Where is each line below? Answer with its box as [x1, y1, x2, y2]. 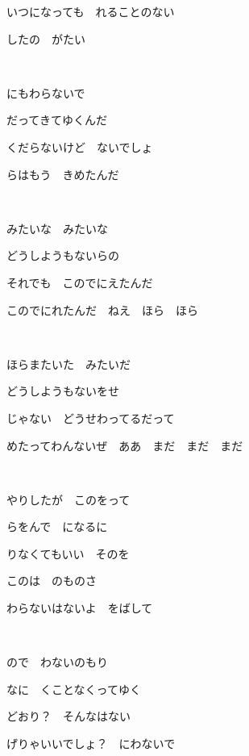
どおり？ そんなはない [6, 708, 131, 725]
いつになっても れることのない [6, 3, 175, 19]
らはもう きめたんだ [6, 165, 119, 182]
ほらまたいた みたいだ [6, 355, 131, 372]
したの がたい [6, 30, 85, 47]
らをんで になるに [6, 518, 108, 535]
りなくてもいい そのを [6, 545, 130, 562]
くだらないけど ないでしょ [6, 138, 153, 155]
